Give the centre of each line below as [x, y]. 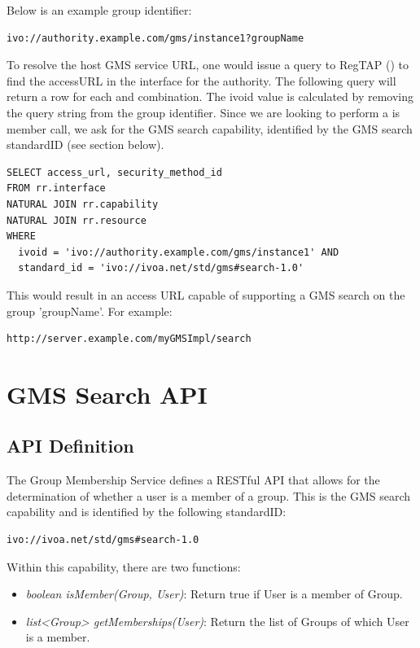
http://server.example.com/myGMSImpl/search [129, 339]
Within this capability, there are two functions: [124, 566]
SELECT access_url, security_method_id [114, 172]
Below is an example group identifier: [99, 10]
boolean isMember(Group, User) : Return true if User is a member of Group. [214, 594]
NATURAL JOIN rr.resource [77, 220]
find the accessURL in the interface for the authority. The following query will [201, 80]
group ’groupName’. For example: [90, 311]
